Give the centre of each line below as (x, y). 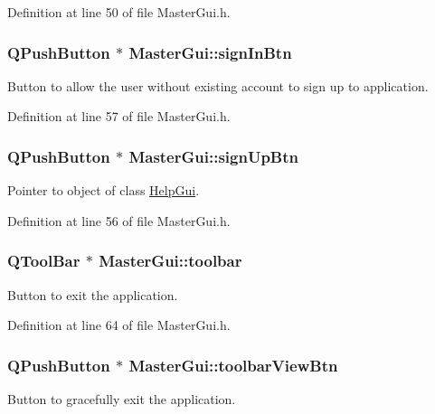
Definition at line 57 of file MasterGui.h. (119, 116)
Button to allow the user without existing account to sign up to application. (218, 85)
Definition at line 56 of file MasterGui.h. (119, 220)
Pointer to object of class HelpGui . (104, 190)
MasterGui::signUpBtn (213, 156)
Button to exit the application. (93, 294)
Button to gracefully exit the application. (122, 399)
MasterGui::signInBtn (210, 52)
